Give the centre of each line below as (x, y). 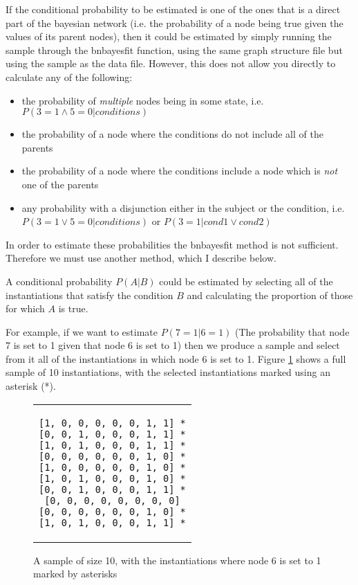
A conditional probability (59, 281)
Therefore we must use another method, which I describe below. (141, 258)
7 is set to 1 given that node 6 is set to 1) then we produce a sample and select (173, 345)
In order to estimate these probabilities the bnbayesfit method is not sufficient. (172, 244)
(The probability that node (292, 331)
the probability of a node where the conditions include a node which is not (180, 171)
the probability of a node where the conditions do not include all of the (172, 134)
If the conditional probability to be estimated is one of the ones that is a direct (173, 9)
